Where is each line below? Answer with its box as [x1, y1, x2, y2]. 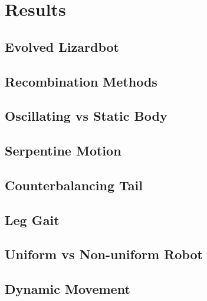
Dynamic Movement [5, 280, 130, 298]
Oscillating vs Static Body [5, 107, 167, 125]
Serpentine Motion [5, 141, 121, 160]
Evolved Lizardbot [5, 37, 119, 55]
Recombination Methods [5, 72, 157, 90]
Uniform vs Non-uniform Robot [5, 245, 203, 263]
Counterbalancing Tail [5, 176, 143, 194]
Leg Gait [5, 210, 60, 229]
